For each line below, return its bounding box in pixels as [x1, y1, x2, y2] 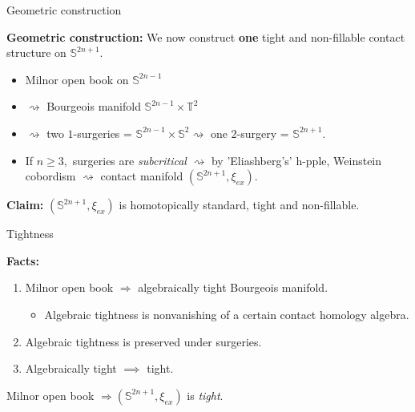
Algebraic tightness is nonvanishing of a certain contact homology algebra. [44, 305, 409, 322]
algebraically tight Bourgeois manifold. [138, 279, 328, 296]
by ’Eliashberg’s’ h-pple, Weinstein [211, 151, 382, 168]
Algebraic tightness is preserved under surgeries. [25, 333, 262, 349]
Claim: [6, 196, 44, 213]
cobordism [25, 168, 76, 184]
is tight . [187, 386, 224, 403]
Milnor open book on [25, 71, 129, 87]
